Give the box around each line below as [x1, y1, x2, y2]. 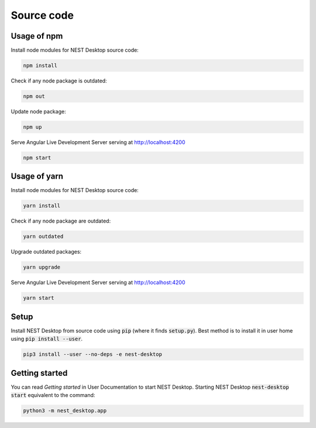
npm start [23, 154, 51, 161]
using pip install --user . [11, 335, 83, 343]
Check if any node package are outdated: [11, 217, 111, 225]
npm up [23, 124, 42, 130]
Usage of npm [11, 31, 63, 41]
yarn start [23, 295, 54, 302]
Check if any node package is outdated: [11, 77, 108, 84]
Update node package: [11, 108, 67, 115]
